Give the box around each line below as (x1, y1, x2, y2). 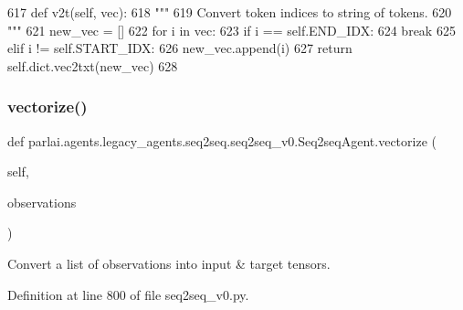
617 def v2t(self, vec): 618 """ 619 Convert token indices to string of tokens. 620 (7, 3, 452, 21)
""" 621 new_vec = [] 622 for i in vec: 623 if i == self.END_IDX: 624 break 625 (7, 20, 456, 39)
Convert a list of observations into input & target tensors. (7, 253, 331, 273)
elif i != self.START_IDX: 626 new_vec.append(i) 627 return (7, 38, 353, 58)
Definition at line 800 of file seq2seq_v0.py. (7, 284, 249, 304)
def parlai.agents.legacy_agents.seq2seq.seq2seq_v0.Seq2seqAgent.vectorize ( (7, 131, 437, 150)
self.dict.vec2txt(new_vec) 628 (7, 56, 178, 75)
